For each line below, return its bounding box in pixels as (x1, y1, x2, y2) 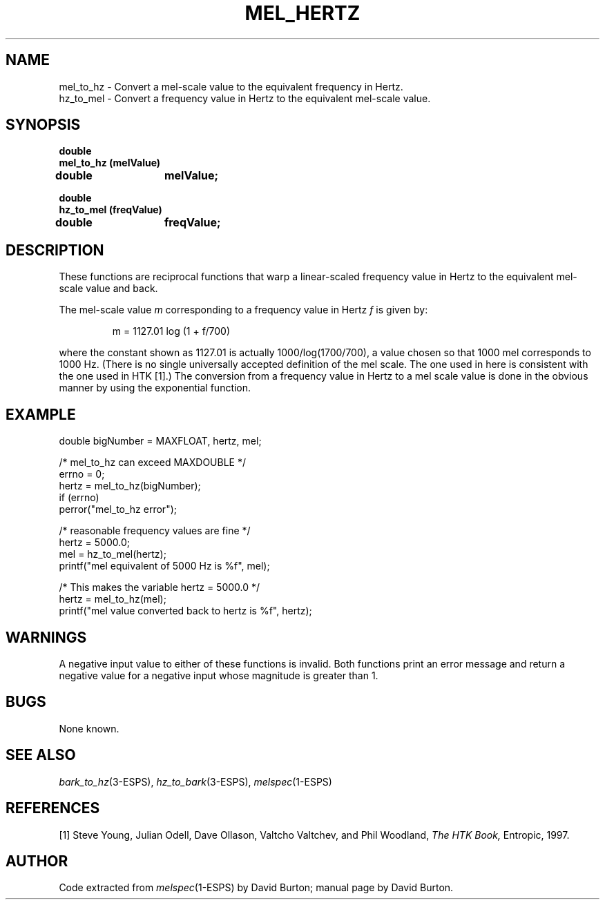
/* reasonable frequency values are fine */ (59, 525, 251, 537)
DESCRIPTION (6, 241, 104, 259)
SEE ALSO (6, 746, 76, 764)
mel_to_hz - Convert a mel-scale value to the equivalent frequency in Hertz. (59, 80, 403, 93)
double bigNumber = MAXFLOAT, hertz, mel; (59, 435, 262, 447)
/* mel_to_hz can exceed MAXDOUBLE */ (59, 456, 247, 469)
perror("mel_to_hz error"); (59, 503, 177, 516)
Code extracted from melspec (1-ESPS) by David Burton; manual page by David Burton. (59, 882, 454, 894)
